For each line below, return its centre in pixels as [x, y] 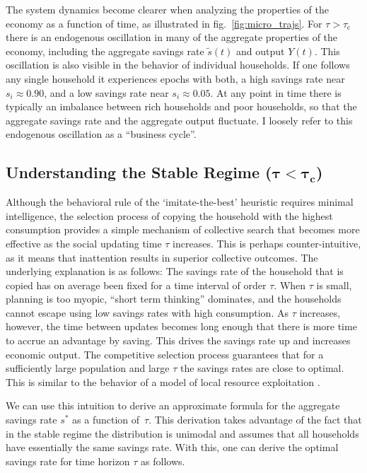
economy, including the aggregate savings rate [105, 51]
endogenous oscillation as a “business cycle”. [101, 134]
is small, [334, 285]
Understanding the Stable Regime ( [139, 172]
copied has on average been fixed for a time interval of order [136, 285]
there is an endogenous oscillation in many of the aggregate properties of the [172, 37]
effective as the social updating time [84, 243]
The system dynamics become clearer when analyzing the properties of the [167, 9]
